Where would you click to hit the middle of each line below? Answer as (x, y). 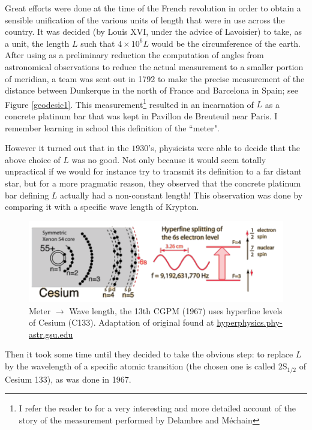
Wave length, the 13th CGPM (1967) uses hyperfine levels (176, 310)
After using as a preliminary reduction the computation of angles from (134, 55)
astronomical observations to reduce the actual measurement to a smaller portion (154, 66)
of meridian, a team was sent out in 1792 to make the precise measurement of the (155, 78)
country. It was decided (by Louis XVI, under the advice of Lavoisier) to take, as (154, 31)
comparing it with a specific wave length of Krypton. (102, 207)
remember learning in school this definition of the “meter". (112, 127)
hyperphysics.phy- (250, 322)
